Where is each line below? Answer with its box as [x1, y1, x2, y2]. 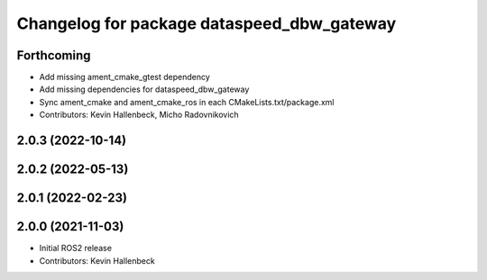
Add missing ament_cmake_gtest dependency [39, 72, 211, 83]
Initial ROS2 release [39, 243, 113, 254]
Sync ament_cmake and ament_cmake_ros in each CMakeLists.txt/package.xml [39, 96, 335, 107]
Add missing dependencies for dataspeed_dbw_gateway [39, 84, 250, 95]
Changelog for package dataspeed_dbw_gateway [16, 14, 397, 33]
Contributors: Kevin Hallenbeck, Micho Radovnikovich [39, 109, 239, 121]
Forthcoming [16, 48, 91, 63]
